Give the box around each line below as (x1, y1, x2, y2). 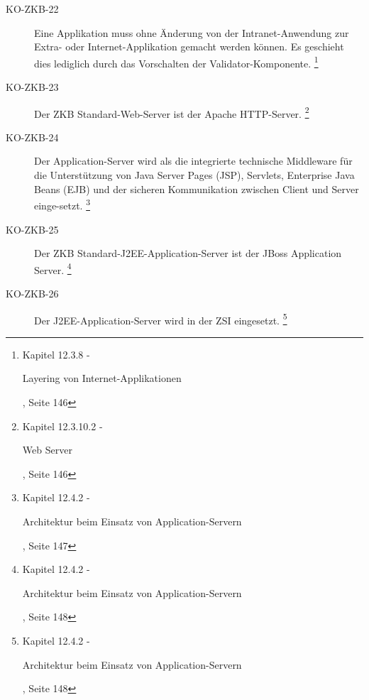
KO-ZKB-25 (6, 222, 59, 236)
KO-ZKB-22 (6, 1, 59, 16)
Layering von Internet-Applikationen (22, 371, 182, 385)
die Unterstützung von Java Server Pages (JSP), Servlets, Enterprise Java (34, 168, 355, 182)
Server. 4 (34, 260, 72, 277)
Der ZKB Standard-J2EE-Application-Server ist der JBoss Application (34, 246, 342, 261)
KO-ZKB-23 (6, 80, 59, 94)
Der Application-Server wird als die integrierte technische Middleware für (34, 153, 353, 168)
